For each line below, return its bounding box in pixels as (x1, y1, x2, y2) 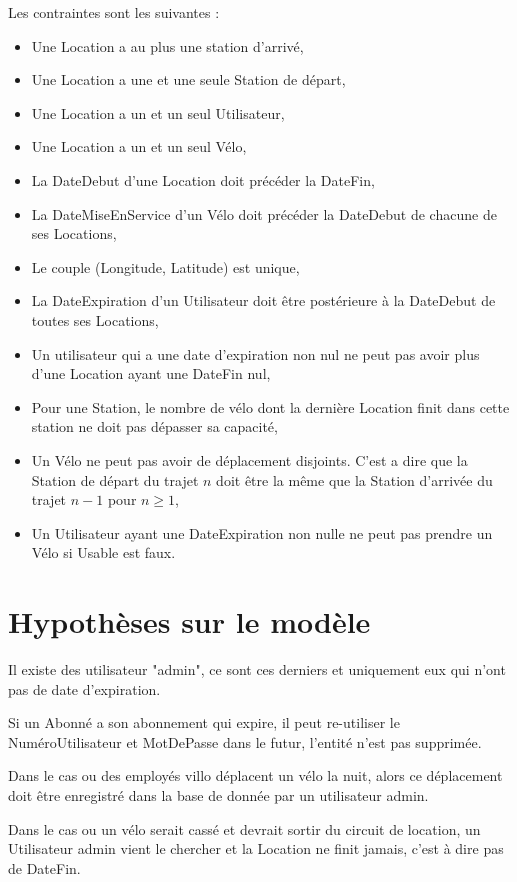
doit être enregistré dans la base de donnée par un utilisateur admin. (8, 784, 429, 805)
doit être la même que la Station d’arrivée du (216, 469, 493, 490)
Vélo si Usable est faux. (31, 542, 176, 563)
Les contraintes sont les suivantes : (8, 2, 220, 22)
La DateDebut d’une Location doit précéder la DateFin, (31, 169, 375, 190)
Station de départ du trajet (31, 469, 199, 490)
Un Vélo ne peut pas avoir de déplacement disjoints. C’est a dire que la (31, 449, 468, 470)
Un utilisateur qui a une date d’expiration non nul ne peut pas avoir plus (31, 343, 480, 364)
